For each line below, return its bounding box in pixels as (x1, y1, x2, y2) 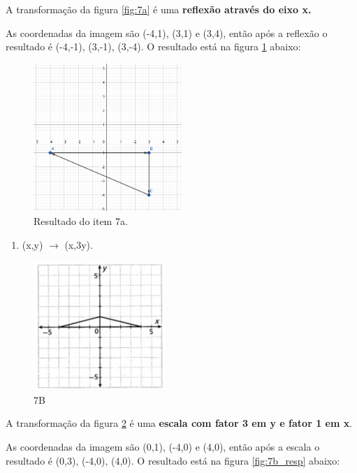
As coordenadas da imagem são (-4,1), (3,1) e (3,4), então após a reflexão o (6, 25, 328, 40)
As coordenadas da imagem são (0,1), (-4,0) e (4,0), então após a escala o (6, 439, 320, 453)
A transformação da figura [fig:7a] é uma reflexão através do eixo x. (6, 2, 312, 16)
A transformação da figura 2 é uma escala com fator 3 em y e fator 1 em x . (6, 416, 353, 430)
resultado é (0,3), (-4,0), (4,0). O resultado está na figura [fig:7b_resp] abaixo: (6, 453, 340, 467)
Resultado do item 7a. (34, 213, 128, 228)
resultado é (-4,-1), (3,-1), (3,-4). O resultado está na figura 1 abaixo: (6, 39, 301, 54)
